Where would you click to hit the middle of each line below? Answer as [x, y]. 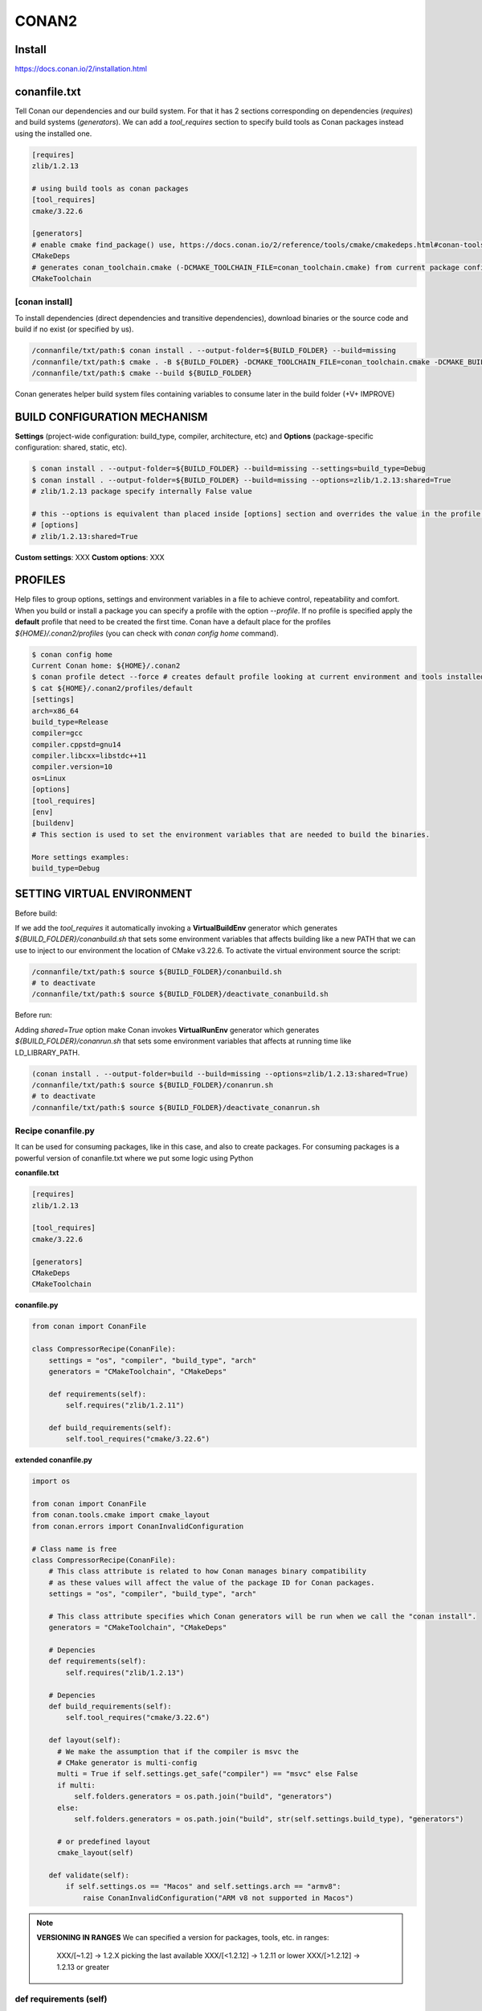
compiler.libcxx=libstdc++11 [89, 756]
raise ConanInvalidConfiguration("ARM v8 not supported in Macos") [218, 1898]
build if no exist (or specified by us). [74, 329]
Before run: [33, 1015]
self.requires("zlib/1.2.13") [125, 1672]
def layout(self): [85, 1740]
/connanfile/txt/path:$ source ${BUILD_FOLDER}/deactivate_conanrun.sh [176, 1107]
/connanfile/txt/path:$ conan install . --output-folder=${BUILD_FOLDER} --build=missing [214, 351]
